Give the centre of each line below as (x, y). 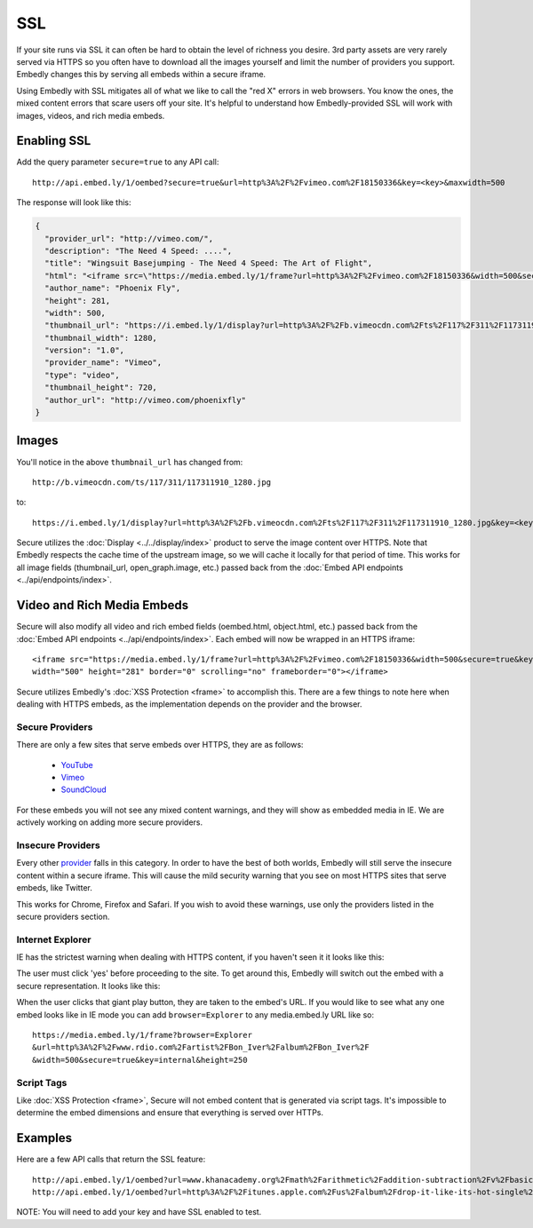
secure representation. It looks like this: (88, 986)
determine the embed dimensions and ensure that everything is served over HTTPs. (170, 1113)
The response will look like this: (74, 202)
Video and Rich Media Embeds (103, 605)
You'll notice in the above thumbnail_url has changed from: (130, 462)
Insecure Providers (59, 845)
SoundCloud (84, 789)
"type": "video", (82, 375)
